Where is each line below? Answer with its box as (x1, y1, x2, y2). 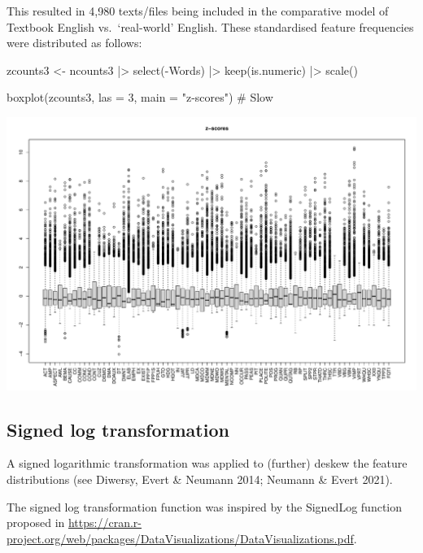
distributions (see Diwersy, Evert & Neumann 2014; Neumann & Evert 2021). (7, 471, 393, 488)
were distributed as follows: (7, 34, 142, 51)
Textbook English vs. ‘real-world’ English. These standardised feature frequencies (7, 18, 414, 35)
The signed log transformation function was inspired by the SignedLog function (7, 498, 403, 515)
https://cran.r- (68, 514, 142, 531)
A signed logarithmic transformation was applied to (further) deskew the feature (7, 455, 408, 472)
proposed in (7, 514, 65, 531)
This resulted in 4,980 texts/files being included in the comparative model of (7, 2, 389, 19)
